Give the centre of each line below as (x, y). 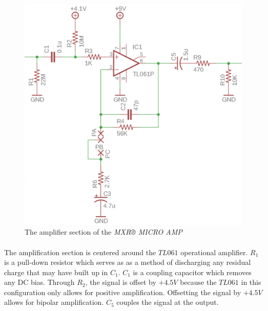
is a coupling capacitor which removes (192, 272)
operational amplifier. (214, 252)
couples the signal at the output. (168, 302)
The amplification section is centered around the (80, 252)
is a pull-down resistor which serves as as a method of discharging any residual (128, 262)
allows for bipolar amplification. (54, 302)
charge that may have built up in (56, 272)
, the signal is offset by (121, 282)
